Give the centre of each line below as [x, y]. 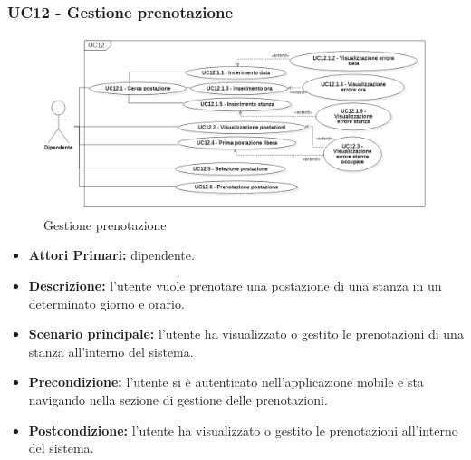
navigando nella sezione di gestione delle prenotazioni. [178, 399]
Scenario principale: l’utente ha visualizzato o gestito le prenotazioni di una [246, 334]
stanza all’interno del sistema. [111, 351]
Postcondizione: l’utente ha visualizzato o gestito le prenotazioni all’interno [243, 430]
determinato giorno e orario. [106, 303]
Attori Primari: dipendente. [111, 255]
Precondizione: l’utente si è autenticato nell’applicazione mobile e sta [226, 382]
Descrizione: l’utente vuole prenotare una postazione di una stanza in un [235, 285]
